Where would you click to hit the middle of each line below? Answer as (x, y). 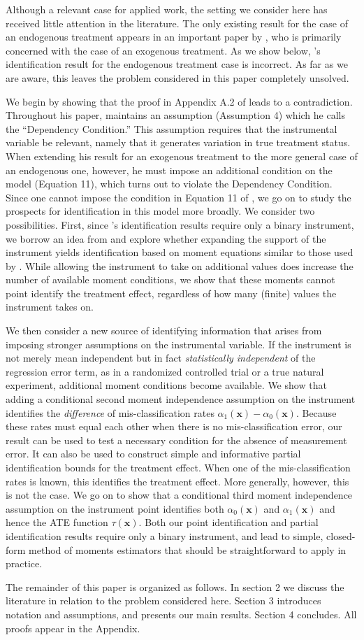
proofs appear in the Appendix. (73, 628)
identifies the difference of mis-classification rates (110, 412)
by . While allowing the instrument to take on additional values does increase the (180, 265)
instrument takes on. (50, 307)
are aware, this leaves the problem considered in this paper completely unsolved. (177, 77)
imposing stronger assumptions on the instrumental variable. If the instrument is (179, 344)
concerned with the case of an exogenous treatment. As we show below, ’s (163, 50)
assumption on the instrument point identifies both (115, 508)
